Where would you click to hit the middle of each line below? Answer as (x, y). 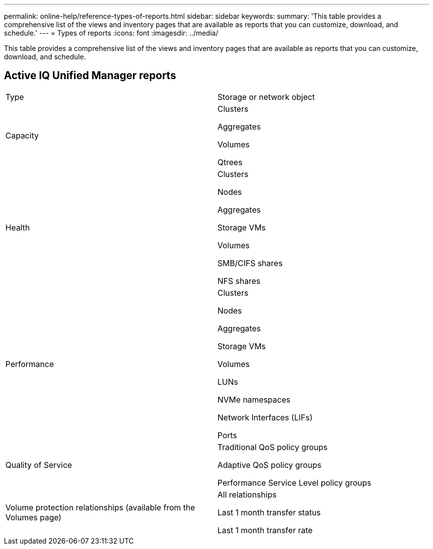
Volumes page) (34, 517)
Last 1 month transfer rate (265, 530)
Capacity (22, 135)
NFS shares (239, 281)
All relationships (247, 494)
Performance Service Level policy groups (294, 482)
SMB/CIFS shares (250, 263)
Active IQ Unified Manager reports (90, 76)
